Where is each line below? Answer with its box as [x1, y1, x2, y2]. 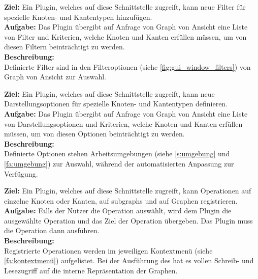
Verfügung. [4, 168, 38, 179]
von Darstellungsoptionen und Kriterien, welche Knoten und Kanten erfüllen [4, 118, 243, 129]
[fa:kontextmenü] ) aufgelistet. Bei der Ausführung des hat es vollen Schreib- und [4, 255, 254, 266]
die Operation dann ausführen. [4, 225, 100, 236]
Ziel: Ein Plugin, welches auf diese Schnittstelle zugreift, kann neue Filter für [4, 2, 246, 12]
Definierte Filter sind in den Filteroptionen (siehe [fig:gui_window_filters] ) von [4, 61, 251, 72]
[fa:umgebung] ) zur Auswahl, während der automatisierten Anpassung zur [4, 158, 234, 169]
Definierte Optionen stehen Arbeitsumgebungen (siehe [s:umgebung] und [4, 148, 230, 159]
